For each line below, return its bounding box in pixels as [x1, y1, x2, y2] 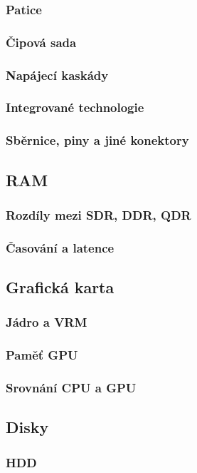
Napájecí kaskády [6, 66, 109, 83]
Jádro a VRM [6, 313, 87, 331]
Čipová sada [6, 33, 77, 51]
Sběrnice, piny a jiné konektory [6, 131, 189, 149]
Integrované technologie [6, 98, 144, 116]
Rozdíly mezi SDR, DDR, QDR [6, 205, 191, 223]
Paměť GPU [6, 346, 78, 364]
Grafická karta [6, 276, 115, 298]
